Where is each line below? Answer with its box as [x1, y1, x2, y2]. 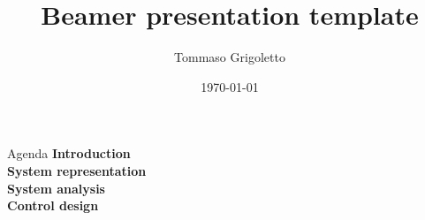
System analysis [7, 178, 105, 197]
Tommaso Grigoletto [174, 48, 285, 66]
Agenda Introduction [7, 144, 131, 163]
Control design [7, 196, 99, 215]
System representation [7, 161, 147, 179]
